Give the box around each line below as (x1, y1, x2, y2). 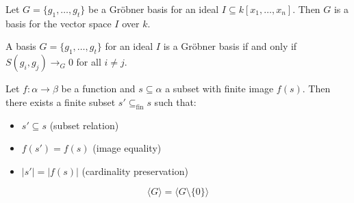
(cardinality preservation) (81, 163, 188, 178)
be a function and (61, 81, 136, 96)
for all (76, 55, 101, 69)
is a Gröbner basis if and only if (163, 39, 297, 53)
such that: (154, 94, 197, 109)
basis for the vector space (5, 16, 112, 30)
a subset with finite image (165, 81, 274, 96)
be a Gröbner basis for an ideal (88, 2, 219, 16)
